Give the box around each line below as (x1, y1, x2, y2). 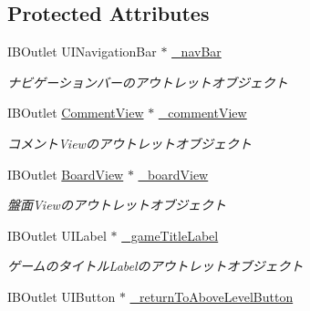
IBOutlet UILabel (7, 225, 107, 244)
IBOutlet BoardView (7, 164, 124, 183)
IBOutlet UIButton (7, 286, 116, 306)
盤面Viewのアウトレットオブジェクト (7, 195, 226, 214)
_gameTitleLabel (121, 225, 219, 244)
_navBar (171, 42, 222, 61)
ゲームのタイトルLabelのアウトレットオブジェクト (7, 256, 304, 275)
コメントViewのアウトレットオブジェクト (7, 133, 252, 152)
